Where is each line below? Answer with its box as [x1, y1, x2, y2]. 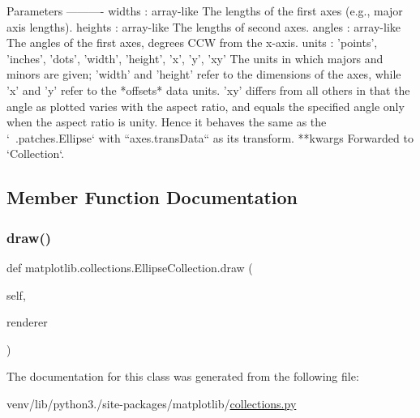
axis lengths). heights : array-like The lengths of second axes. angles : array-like [6, 18, 401, 35]
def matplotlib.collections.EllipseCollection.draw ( [6, 258, 253, 275]
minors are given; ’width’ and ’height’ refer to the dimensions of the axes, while [6, 66, 401, 83]
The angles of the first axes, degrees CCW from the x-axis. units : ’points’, [6, 34, 378, 51]
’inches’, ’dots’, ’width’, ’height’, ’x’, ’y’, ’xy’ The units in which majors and [6, 49, 384, 66]
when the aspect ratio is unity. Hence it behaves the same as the [6, 113, 327, 130]
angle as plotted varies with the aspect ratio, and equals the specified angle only [6, 97, 405, 114]
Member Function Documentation [6, 185, 298, 210]
